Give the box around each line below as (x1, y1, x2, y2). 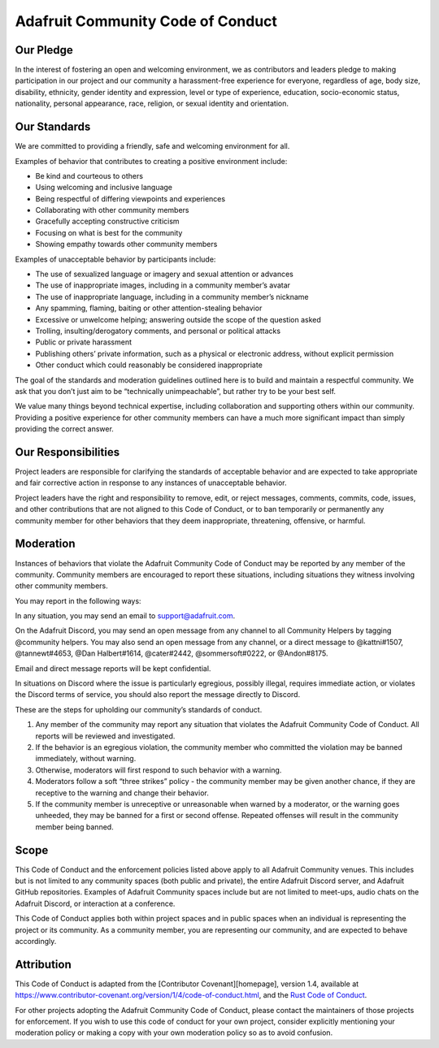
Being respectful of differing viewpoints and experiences (35, 193, 226, 203)
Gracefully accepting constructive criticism (35, 216, 180, 227)
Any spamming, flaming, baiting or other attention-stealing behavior (35, 303, 263, 313)
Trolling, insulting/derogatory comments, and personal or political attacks (35, 326, 280, 336)
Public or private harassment (35, 337, 133, 347)
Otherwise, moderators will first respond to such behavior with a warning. (35, 764, 282, 775)
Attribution (15, 957, 72, 971)
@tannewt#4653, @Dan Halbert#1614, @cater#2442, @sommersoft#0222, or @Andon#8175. (15, 648, 328, 658)
